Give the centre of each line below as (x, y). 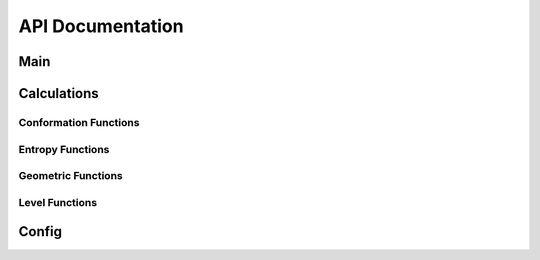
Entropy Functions (64, 149)
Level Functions (58, 202)
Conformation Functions (79, 122)
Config (40, 231)
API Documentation (101, 26)
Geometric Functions (71, 176)
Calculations (58, 93)
